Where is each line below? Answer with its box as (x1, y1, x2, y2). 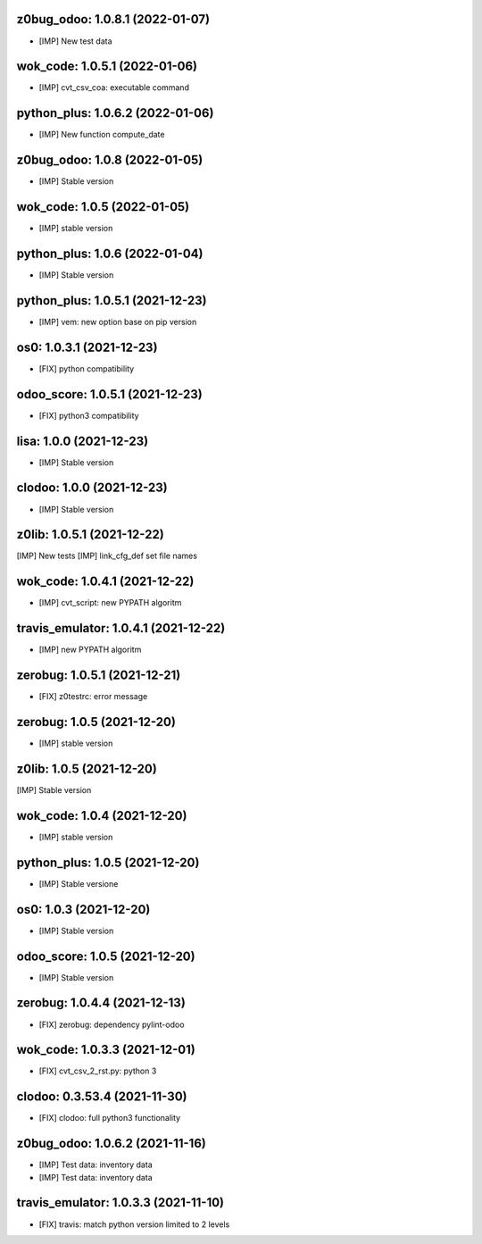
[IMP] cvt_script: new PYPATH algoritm (38, 597, 182, 608)
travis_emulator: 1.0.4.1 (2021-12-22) (16, 621, 226, 636)
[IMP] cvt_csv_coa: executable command (38, 82, 189, 93)
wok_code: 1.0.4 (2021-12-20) (16, 808, 187, 823)
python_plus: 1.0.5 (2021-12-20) (16, 855, 200, 870)
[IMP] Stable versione (38, 878, 119, 889)
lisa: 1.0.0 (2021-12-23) (16, 433, 149, 448)
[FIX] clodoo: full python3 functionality (38, 1113, 181, 1123)
